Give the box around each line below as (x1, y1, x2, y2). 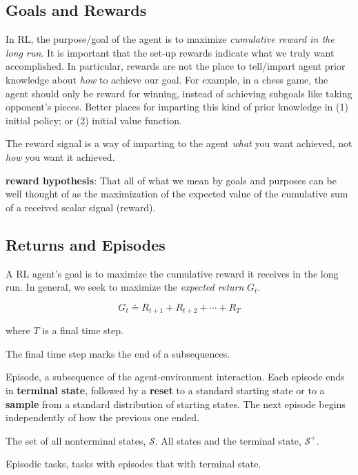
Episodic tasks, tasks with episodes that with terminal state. (6, 456, 261, 471)
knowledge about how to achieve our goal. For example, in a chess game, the (6, 72, 328, 86)
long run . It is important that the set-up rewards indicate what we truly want (6, 45, 335, 59)
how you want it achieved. (6, 149, 115, 164)
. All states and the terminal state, (155, 433, 301, 447)
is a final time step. (42, 323, 123, 338)
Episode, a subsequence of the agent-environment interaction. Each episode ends (6, 369, 345, 384)
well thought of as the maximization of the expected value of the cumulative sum (6, 186, 348, 201)
